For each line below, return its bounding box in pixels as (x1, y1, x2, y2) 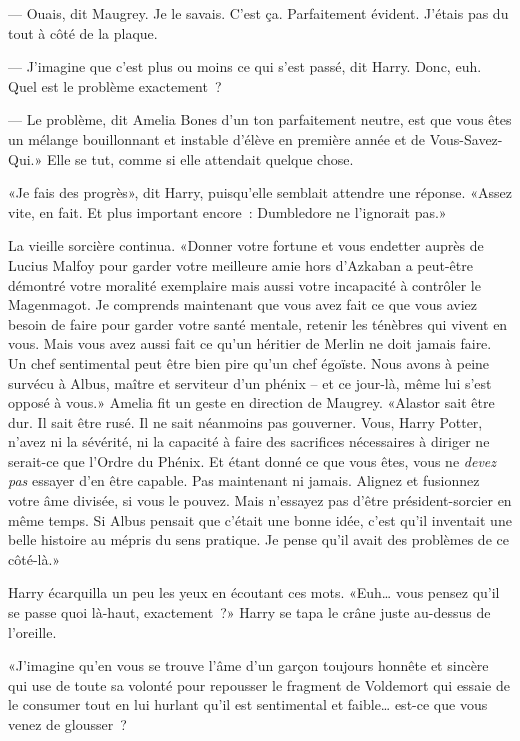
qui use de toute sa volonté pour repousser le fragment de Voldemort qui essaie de (8, 674, 510, 695)
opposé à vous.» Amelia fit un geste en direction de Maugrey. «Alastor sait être (8, 392, 495, 413)
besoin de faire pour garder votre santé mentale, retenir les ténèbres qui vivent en (8, 313, 508, 334)
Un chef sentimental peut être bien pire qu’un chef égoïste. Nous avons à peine (8, 352, 490, 373)
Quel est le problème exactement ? (8, 75, 222, 96)
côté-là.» (8, 548, 61, 569)
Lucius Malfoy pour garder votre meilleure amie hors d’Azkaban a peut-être (8, 254, 473, 275)
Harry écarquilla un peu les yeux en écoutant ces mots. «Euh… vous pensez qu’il (8, 582, 500, 603)
